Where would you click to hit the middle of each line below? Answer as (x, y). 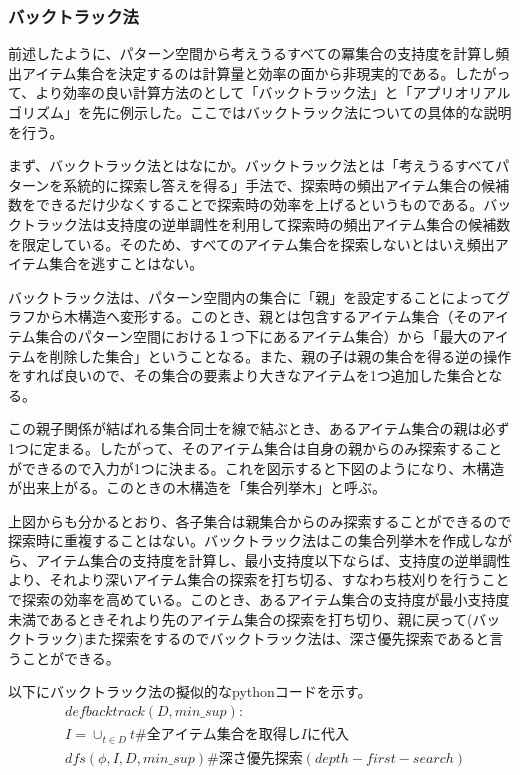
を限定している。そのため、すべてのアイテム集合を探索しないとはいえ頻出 (251, 243)
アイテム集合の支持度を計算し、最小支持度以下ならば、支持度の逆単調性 (273, 559)
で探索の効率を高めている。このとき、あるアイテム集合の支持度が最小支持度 (259, 599)
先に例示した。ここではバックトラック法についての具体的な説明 (301, 112)
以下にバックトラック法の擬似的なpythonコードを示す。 (190, 691)
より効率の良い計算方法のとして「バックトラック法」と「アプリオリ (259, 92)
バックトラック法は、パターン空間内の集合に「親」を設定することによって (252, 296)
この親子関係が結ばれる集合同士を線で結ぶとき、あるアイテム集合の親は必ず (259, 428)
